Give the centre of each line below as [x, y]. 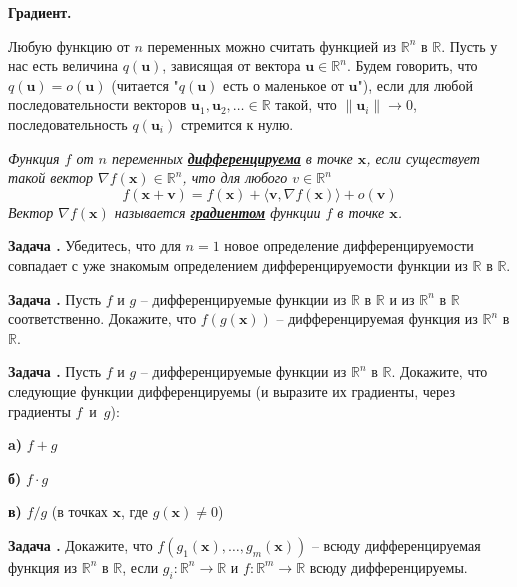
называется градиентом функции [217, 211]
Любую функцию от [69, 45]
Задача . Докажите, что [80, 544]
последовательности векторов [97, 104]
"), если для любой [415, 84]
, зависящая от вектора [231, 65]
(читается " [145, 84]
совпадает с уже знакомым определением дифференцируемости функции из [238, 264]
